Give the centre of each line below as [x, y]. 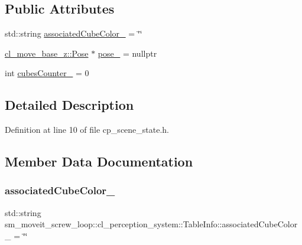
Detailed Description [69, 105]
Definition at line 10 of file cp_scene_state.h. [87, 130]
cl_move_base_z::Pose [47, 53]
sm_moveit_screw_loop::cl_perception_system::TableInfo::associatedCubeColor [151, 224]
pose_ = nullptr [127, 53]
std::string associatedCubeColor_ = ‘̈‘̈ [74, 33]
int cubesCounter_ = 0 [47, 73]
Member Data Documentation [99, 161]
